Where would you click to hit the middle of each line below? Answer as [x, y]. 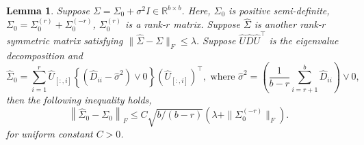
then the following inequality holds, [79, 99]
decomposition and [44, 55]
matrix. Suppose [207, 24]
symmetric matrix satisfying [65, 40]
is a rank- [145, 24]
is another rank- [288, 24]
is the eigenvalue [304, 40]
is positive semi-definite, [279, 10]
